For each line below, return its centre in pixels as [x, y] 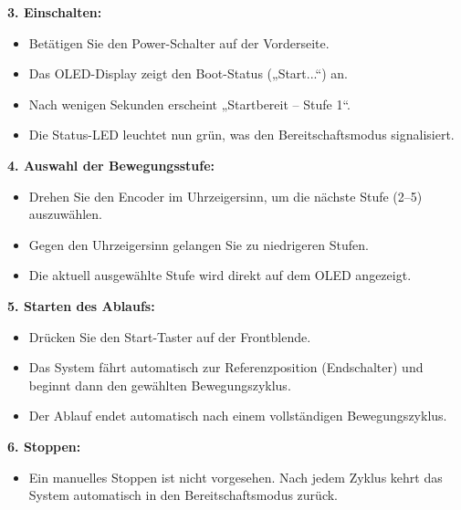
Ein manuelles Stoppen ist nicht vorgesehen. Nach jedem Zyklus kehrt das [236, 477]
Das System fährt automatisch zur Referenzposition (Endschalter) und [226, 367]
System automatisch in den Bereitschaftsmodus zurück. [183, 495]
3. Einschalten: [55, 12]
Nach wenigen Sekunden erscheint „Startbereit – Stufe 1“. [189, 104]
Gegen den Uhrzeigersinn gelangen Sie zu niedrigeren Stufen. [199, 244]
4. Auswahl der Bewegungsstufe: [111, 165]
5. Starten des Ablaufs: [81, 305]
